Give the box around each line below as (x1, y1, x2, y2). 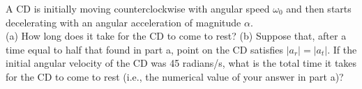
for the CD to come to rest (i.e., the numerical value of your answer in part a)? (6, 69, 344, 83)
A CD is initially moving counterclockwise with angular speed (6, 1, 270, 15)
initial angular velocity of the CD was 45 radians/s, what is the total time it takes (6, 56, 357, 70)
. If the (327, 42, 357, 56)
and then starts (286, 1, 352, 15)
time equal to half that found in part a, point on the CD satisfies (6, 42, 283, 56)
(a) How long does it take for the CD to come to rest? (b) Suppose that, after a (6, 29, 347, 43)
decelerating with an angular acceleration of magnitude (6, 15, 241, 29)
